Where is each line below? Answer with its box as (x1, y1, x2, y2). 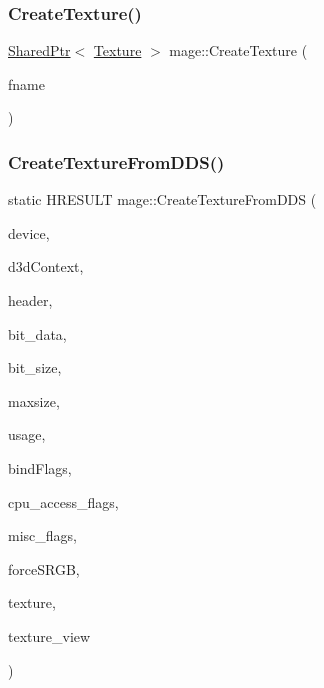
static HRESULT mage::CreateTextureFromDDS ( (8, 189, 317, 210)
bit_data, (8, 323, 67, 344)
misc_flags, (8, 525, 77, 546)
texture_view (8, 625, 91, 646)
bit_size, (8, 357, 62, 378)
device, (8, 222, 50, 243)
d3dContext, (8, 256, 84, 277)
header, (8, 290, 53, 310)
